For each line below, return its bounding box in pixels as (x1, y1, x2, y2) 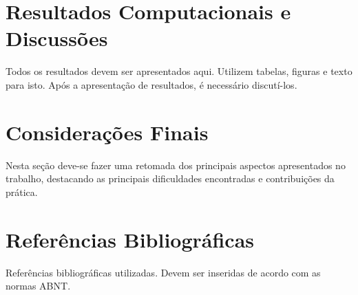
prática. (6, 184, 38, 199)
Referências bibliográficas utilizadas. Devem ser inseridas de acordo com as (6, 265, 321, 279)
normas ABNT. (6, 278, 71, 293)
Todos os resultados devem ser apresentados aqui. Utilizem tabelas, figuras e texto (6, 64, 352, 78)
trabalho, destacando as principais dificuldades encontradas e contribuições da (6, 171, 335, 186)
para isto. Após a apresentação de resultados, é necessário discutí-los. (6, 77, 297, 91)
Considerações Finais (6, 118, 209, 146)
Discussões (6, 24, 108, 52)
